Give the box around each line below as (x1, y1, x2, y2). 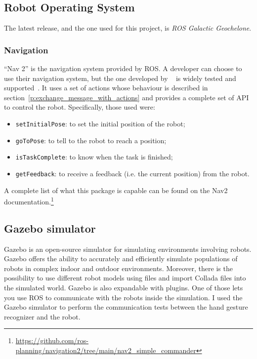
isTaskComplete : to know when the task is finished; (15, 152, 173, 162)
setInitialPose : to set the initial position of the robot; (15, 118, 185, 128)
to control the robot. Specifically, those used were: (4, 102, 155, 112)
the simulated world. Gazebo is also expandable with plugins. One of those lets (4, 282, 243, 293)
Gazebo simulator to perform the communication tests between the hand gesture (4, 302, 248, 312)
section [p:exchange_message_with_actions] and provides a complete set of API (4, 92, 249, 102)
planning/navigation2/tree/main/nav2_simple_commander (15, 345, 196, 355)
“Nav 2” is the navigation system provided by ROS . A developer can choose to (4, 63, 242, 74)
